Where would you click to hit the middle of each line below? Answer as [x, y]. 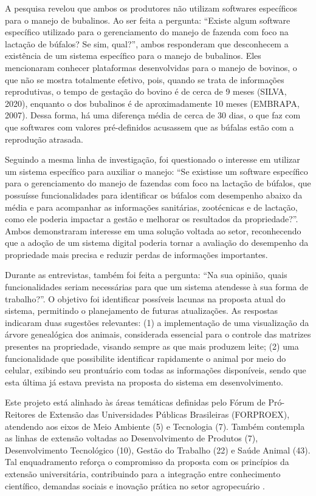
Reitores [20, 414]
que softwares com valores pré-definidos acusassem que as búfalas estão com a [149, 127]
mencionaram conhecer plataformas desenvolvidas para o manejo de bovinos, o [151, 67]
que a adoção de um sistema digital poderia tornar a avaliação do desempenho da [157, 243]
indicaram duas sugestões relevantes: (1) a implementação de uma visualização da [157, 322]
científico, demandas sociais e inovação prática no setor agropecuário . [135, 485]
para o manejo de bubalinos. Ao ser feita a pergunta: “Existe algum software [148, 20]
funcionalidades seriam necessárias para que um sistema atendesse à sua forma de [157, 287]
